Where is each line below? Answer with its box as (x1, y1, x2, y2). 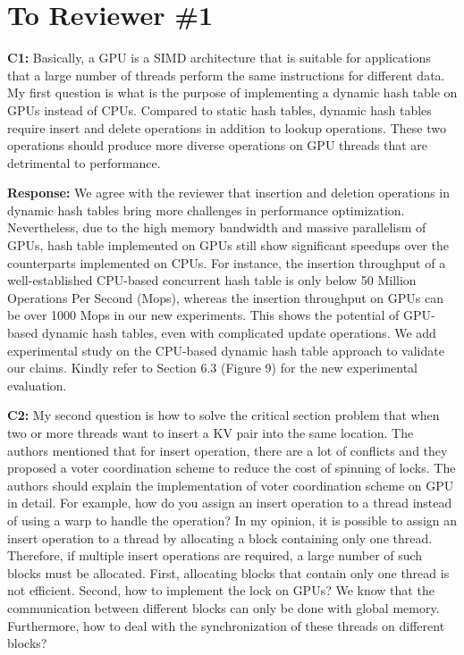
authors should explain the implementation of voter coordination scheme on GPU (7, 475, 454, 494)
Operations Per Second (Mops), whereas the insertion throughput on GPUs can (7, 288, 443, 307)
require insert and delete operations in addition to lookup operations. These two (7, 118, 446, 137)
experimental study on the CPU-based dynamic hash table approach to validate (7, 340, 444, 359)
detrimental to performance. (7, 153, 161, 172)
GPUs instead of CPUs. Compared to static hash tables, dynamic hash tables (7, 100, 432, 119)
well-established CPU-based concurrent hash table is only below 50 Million (7, 271, 417, 290)
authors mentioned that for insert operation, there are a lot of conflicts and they (7, 441, 448, 459)
